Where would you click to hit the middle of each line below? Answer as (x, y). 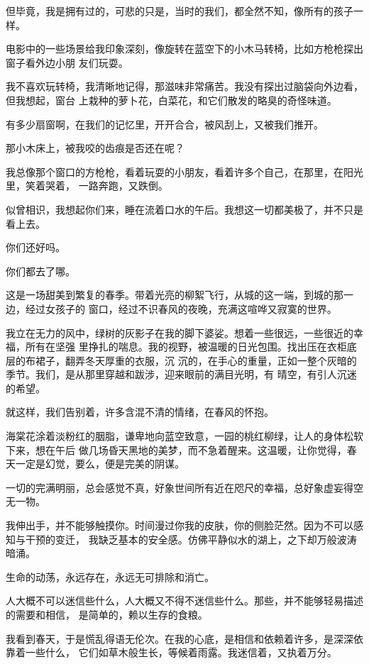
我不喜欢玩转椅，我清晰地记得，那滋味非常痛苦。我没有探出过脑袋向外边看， (184, 86)
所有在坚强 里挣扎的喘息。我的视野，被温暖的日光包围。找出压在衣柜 (186, 347)
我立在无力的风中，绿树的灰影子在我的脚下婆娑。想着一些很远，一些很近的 (180, 332)
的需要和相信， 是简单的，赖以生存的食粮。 (107, 614)
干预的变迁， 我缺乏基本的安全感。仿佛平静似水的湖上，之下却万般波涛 (191, 539)
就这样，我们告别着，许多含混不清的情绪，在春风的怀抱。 (140, 412)
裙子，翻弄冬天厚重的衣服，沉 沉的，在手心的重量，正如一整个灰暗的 (196, 360)
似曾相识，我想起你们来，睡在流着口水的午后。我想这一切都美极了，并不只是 (184, 209)
